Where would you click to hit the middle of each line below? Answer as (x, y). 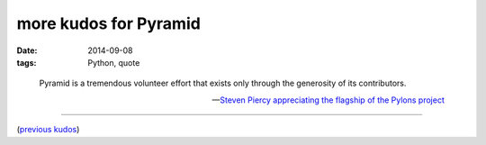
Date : (27, 50)
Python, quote (114, 62)
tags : (27, 62)
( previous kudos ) (48, 130)
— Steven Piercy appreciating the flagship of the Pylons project (328, 100)
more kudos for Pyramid (109, 23)
